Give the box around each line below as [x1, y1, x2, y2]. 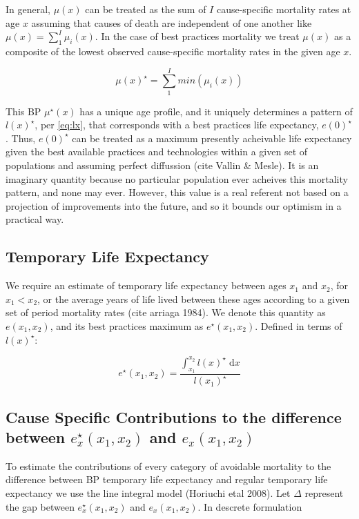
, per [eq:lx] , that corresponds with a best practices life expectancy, [35, 117, 319, 132]
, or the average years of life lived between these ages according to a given [37, 291, 350, 306]
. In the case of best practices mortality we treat [95, 29, 300, 43]
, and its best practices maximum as [50, 319, 204, 333]
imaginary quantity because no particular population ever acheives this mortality [6, 171, 348, 186]
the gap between [6, 499, 75, 513]
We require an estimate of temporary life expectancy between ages [6, 278, 287, 293]
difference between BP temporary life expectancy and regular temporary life [6, 472, 328, 487]
